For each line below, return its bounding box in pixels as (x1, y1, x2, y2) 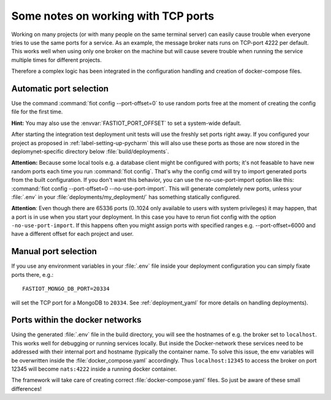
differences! (11, 385, 42, 392)
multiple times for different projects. (11, 56, 102, 64)
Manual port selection (11, 246, 97, 257)
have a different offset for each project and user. (11, 230, 134, 238)
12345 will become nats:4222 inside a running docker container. (11, 365, 177, 373)
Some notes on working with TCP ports (11, 9, 215, 23)
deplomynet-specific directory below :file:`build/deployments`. (11, 148, 169, 155)
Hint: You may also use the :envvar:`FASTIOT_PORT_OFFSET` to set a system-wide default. (11, 119, 242, 127)
